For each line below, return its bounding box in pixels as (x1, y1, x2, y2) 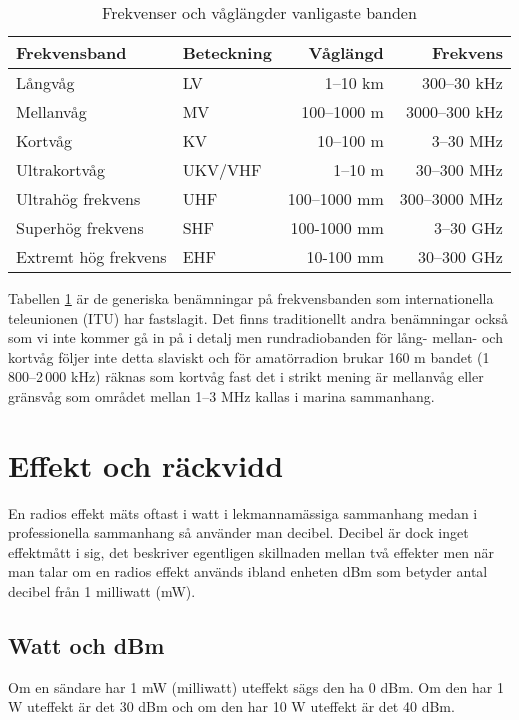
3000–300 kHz (406, 100, 503, 123)
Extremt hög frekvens (16, 245, 167, 268)
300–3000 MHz (399, 187, 503, 210)
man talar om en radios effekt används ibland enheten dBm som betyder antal (8, 561, 488, 582)
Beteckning (182, 41, 272, 64)
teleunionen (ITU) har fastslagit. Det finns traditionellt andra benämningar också (8, 307, 509, 328)
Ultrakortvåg (16, 158, 105, 181)
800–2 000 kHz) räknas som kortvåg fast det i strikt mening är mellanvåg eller (8, 366, 484, 387)
